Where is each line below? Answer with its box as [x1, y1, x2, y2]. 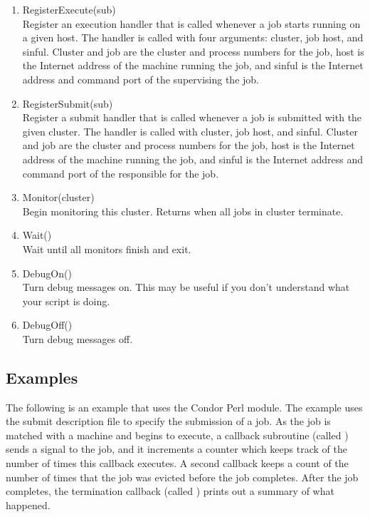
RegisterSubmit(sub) [22, 96, 113, 111]
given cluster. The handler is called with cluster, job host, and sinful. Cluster [22, 123, 358, 138]
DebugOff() [22, 317, 73, 332]
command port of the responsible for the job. [22, 165, 219, 180]
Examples [6, 366, 78, 388]
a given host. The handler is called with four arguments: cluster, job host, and [22, 30, 364, 45]
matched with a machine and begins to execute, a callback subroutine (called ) [6, 427, 349, 442]
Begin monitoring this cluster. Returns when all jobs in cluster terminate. [22, 203, 344, 218]
